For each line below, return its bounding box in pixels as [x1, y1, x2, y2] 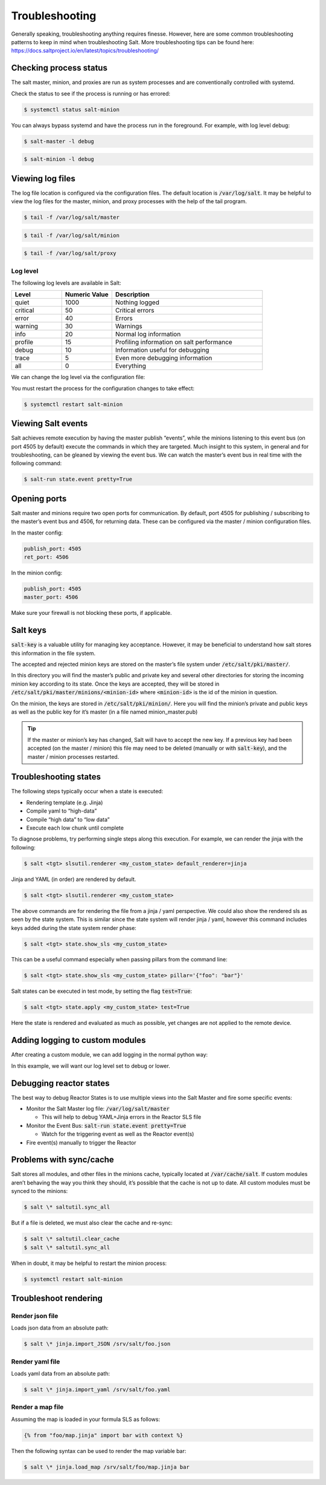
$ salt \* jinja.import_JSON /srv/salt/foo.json [24, 1340, 171, 1348]
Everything [115, 362, 146, 370]
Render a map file [11, 1403, 64, 1411]
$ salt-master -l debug [24, 138, 95, 145]
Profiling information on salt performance [115, 338, 232, 346]
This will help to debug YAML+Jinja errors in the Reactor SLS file [41, 1113, 202, 1121]
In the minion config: [11, 569, 63, 576]
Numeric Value [65, 290, 109, 299]
